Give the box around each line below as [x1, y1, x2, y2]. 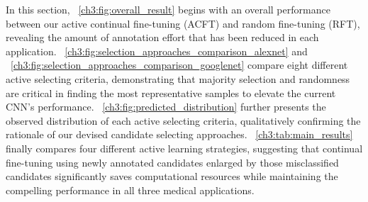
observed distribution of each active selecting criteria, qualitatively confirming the [6, 113, 361, 128]
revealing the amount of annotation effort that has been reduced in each [6, 30, 319, 45]
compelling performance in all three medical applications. [6, 182, 255, 197]
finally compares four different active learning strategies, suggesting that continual [6, 140, 363, 155]
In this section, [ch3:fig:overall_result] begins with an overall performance [6, 2, 330, 16]
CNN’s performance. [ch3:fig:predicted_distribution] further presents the [6, 99, 326, 114]
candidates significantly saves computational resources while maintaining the [6, 169, 338, 184]
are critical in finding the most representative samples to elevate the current [6, 85, 336, 100]
